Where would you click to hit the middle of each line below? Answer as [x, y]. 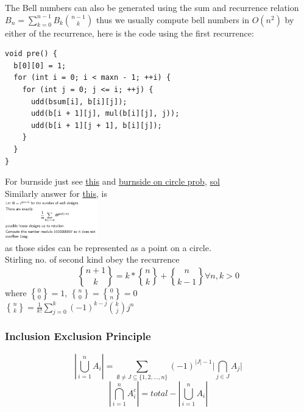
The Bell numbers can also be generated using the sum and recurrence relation [152, 7]
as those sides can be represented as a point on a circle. [108, 247]
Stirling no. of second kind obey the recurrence [92, 259]
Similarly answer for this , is [56, 193]
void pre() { [31, 54]
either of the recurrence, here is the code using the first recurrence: [129, 33]
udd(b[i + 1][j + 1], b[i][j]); [96, 125]
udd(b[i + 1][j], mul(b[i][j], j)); [105, 114]
